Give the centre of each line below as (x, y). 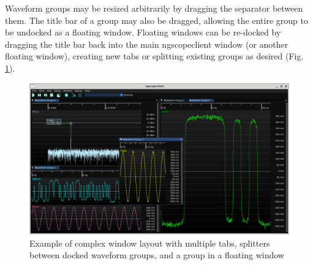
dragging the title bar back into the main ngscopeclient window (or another (147, 44)
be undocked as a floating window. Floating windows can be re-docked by (143, 32)
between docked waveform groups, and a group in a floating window (157, 255)
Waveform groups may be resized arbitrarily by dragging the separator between (154, 8)
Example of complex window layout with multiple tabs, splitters (150, 243)
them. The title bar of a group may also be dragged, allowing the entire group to (156, 20)
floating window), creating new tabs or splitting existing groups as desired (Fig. (154, 56)
